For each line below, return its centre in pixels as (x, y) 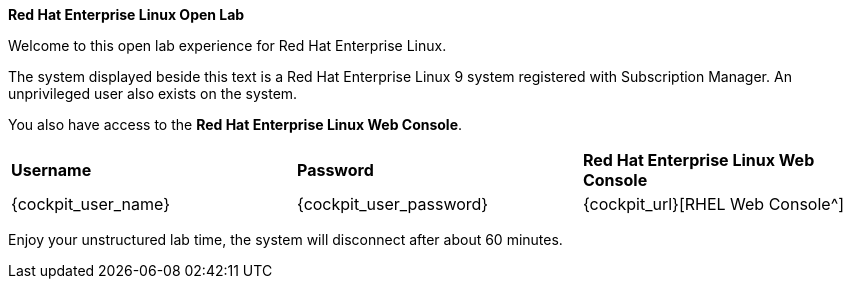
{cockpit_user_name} (91, 204)
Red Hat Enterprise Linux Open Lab (126, 14)
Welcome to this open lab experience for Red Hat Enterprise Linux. (227, 45)
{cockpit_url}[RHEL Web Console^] (713, 204)
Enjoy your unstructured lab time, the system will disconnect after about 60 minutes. (285, 239)
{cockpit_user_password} (392, 204)
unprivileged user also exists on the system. (153, 93)
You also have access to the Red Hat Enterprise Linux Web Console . (235, 124)
